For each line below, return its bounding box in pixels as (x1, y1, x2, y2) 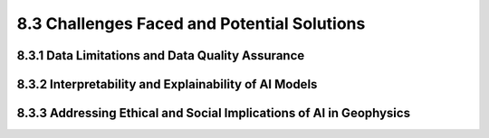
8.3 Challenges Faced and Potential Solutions (16, 14, 366, 33)
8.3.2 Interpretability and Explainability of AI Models (16, 77, 318, 92)
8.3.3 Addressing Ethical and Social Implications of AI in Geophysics (16, 106, 411, 121)
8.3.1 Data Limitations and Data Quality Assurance (16, 48, 305, 63)
